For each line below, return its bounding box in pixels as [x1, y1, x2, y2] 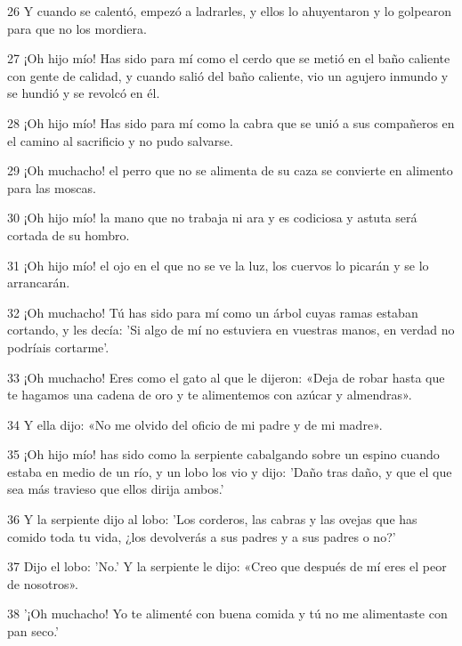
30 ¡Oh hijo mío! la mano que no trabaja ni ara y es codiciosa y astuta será [7, 208, 417, 227]
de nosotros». [7, 574, 78, 593]
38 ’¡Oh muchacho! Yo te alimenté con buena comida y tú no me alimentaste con [7, 604, 448, 623]
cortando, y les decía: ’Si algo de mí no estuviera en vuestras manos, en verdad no [7, 320, 455, 339]
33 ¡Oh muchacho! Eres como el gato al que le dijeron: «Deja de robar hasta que [7, 367, 445, 386]
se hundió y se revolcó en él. [7, 84, 160, 102]
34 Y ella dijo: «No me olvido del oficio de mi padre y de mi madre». [7, 415, 383, 433]
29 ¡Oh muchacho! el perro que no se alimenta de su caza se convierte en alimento [7, 161, 453, 180]
